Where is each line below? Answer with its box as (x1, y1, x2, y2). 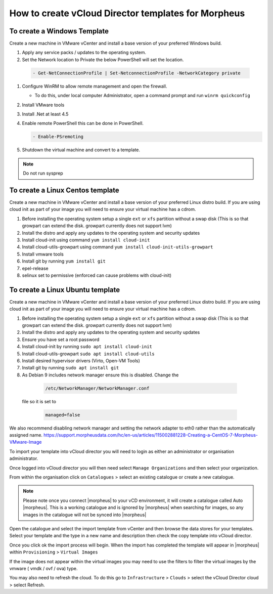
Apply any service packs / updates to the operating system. (22, 50, 147, 56)
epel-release (22, 265, 49, 271)
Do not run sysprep (23, 170, 63, 177)
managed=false (45, 412, 80, 417)
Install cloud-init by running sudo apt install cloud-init (22, 344, 153, 350)
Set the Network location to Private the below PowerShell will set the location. (22, 56, 184, 63)
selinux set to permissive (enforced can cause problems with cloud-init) (22, 272, 172, 278)
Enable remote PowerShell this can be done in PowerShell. (22, 120, 144, 126)
